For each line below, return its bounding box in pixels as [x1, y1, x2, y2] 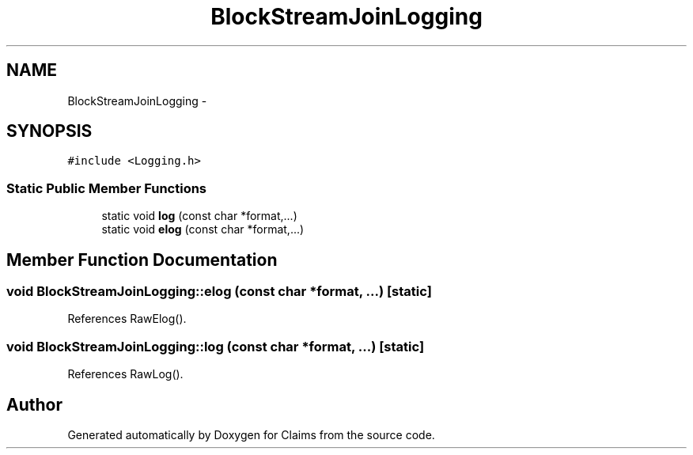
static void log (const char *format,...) [101, 209, 297, 223]
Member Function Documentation [6, 249, 278, 270]
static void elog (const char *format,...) [101, 222, 305, 237]
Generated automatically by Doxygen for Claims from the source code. [67, 428, 435, 442]
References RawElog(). [67, 312, 187, 326]
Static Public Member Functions [6, 180, 207, 196]
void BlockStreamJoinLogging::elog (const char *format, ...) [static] [6, 283, 432, 300]
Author [6, 394, 62, 415]
